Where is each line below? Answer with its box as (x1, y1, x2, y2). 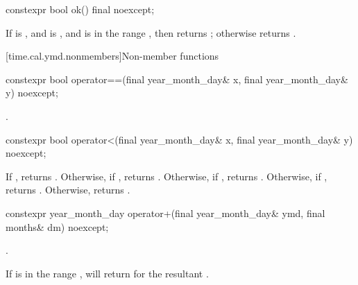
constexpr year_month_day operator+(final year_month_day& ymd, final (6, 205, 325, 220)
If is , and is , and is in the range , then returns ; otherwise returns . (6, 25, 296, 40)
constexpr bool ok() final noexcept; (6, 2, 155, 16)
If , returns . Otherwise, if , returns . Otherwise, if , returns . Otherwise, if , (6, 169, 327, 183)
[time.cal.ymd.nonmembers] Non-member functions (6, 49, 219, 63)
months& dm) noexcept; (6, 219, 109, 234)
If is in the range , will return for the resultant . (6, 266, 209, 280)
